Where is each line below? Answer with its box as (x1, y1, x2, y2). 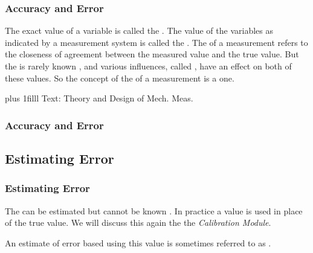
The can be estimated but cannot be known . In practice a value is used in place (5, 204, 303, 217)
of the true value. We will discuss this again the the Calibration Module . (5, 216, 271, 229)
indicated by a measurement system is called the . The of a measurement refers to (5, 36, 308, 48)
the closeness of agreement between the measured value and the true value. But (5, 48, 299, 60)
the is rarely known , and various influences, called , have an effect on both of (5, 60, 292, 72)
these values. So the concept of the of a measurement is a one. (5, 71, 234, 84)
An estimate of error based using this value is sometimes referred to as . (5, 236, 271, 249)
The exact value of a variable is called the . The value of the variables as (5, 24, 273, 37)
